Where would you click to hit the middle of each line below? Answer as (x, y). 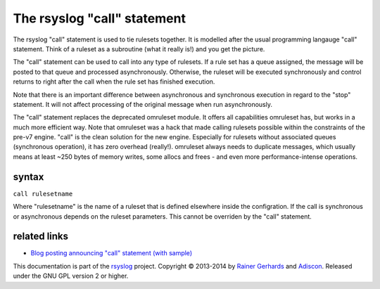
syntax (28, 177)
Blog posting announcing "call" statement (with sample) (112, 253)
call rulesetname (43, 194)
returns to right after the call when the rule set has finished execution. (114, 82)
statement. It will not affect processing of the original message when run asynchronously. (142, 104)
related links (41, 237)
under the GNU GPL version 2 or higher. (71, 276)
